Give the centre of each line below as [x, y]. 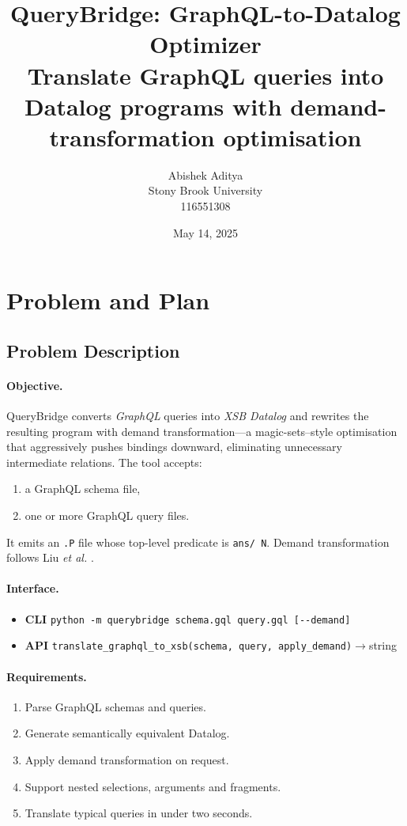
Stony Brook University [205, 190]
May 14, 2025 [205, 232]
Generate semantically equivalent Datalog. [127, 733]
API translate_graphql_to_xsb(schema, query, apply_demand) [188, 645]
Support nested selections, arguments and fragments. [153, 786]
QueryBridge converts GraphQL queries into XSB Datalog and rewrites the [188, 416]
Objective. [35, 385]
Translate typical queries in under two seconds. [139, 813]
